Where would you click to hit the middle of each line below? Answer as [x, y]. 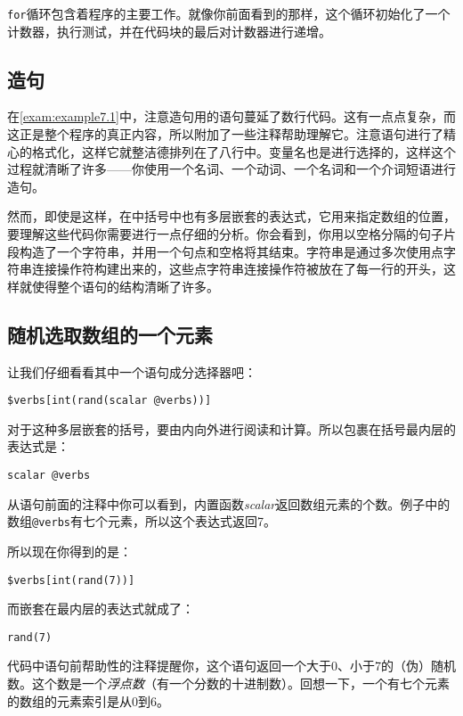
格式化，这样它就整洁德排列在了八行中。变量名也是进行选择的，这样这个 [244, 151]
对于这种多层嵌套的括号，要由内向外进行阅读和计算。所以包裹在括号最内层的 [231, 428]
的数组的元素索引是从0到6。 [88, 700]
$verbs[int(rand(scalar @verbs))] [110, 401]
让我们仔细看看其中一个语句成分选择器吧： [132, 371]
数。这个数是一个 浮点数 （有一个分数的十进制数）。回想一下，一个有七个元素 [228, 683]
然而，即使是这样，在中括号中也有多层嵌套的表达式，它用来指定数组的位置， [231, 216]
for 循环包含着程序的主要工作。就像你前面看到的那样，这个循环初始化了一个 [229, 13]
